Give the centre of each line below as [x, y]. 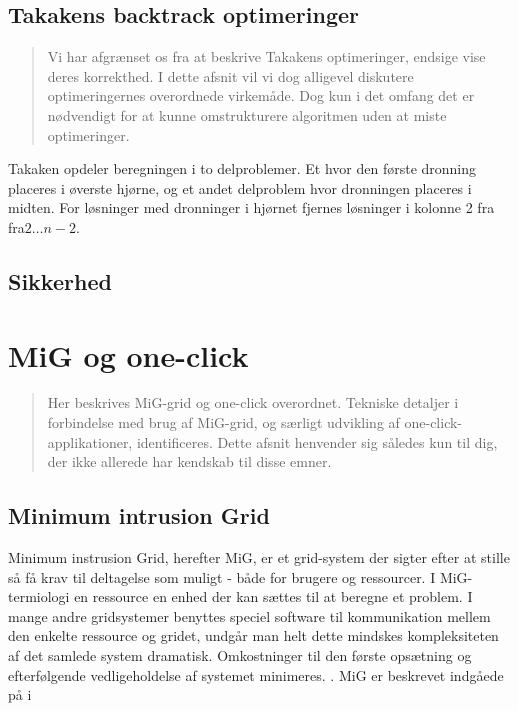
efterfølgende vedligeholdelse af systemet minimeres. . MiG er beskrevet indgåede [256, 674]
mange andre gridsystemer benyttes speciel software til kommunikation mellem [249, 615]
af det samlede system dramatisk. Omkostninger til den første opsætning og [240, 655]
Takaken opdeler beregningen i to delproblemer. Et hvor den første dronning [242, 168]
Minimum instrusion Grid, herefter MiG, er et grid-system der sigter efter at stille [259, 557]
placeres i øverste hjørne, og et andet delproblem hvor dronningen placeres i [240, 187]
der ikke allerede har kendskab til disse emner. [189, 461]
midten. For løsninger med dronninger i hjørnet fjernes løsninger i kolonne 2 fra [251, 207]
